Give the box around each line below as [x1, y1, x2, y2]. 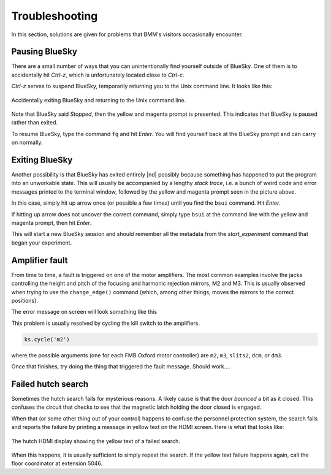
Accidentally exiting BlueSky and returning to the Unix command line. [11, 96, 186, 104]
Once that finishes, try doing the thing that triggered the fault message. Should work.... [11, 363, 231, 370]
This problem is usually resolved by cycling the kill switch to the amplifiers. [11, 319, 200, 327]
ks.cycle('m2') [24, 336, 70, 343]
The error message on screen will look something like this [11, 308, 158, 316]
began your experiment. [11, 239, 72, 246]
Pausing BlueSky [11, 47, 78, 57]
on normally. [11, 139, 43, 146]
